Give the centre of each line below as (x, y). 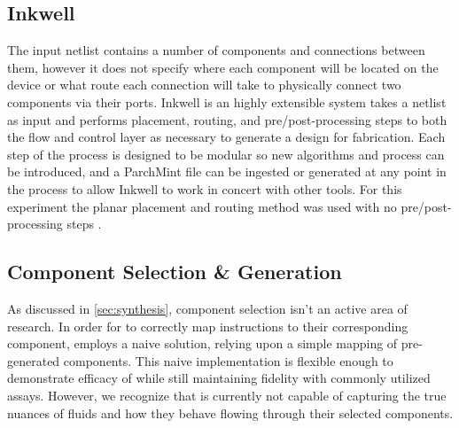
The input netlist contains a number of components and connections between (216, 50)
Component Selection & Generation (175, 272)
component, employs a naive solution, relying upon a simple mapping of (202, 343)
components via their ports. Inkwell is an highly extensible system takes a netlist (227, 101)
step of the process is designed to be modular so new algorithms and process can (226, 154)
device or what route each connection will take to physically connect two (204, 85)
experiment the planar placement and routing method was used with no (202, 206)
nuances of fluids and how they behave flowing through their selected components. (230, 412)
